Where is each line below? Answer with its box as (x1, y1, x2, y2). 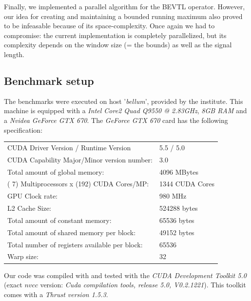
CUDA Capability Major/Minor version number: (7, 154, 153, 164)
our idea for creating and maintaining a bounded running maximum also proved (4, 11, 243, 21)
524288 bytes (159, 203, 198, 213)
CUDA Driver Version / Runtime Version (7, 142, 131, 152)
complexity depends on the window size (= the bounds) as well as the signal (4, 40, 232, 50)
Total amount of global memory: (7, 166, 104, 177)
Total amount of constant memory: (7, 215, 112, 225)
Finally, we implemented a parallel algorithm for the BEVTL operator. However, (4, 1, 245, 11)
